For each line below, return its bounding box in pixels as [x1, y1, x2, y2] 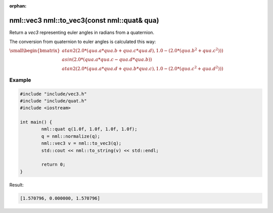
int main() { [20, 119, 53, 125]
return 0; [41, 162, 66, 167]
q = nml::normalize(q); [41, 133, 101, 139]
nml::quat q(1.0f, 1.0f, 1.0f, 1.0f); [41, 126, 138, 132]
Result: [9, 182, 24, 188]
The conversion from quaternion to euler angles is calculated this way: [9, 38, 156, 45]
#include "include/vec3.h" [20, 91, 87, 97]
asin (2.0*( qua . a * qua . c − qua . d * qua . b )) [62, 56, 152, 62]
